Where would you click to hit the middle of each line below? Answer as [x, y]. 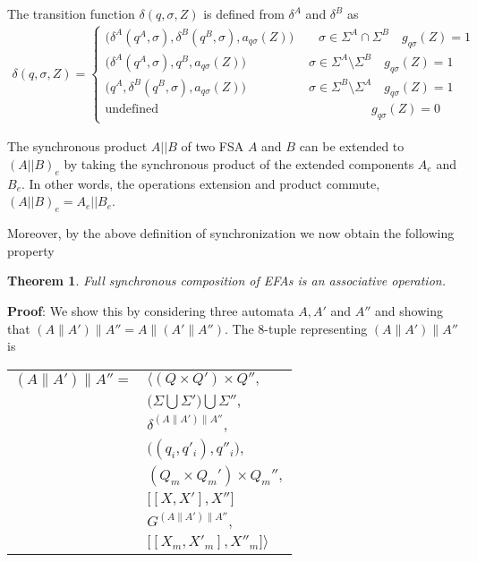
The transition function [71, 13]
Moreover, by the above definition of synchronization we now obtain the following [231, 233]
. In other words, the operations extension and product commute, [201, 183]
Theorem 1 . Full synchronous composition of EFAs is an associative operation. [226, 281]
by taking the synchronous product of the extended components [239, 164]
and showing [409, 310]
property [31, 250]
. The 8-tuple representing [296, 328]
